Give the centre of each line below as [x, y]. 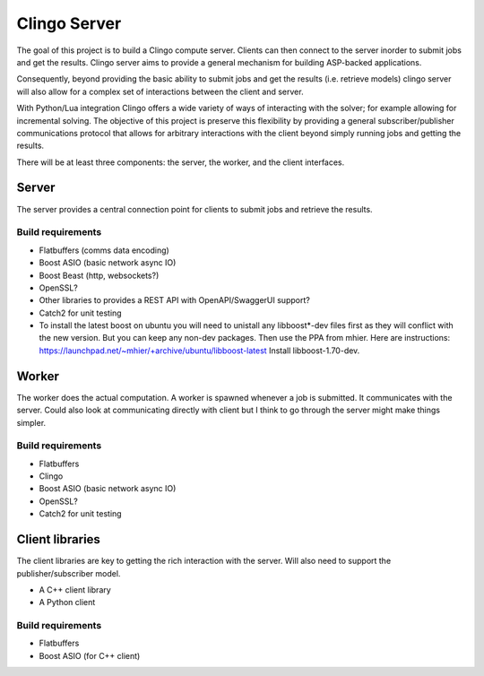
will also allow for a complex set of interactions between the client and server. [160, 91]
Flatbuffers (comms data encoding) [104, 250]
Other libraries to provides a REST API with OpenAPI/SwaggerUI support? [175, 300]
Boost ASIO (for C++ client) [90, 655]
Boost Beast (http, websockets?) [99, 275]
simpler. [31, 422]
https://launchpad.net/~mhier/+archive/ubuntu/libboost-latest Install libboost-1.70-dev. [199, 351]
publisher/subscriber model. [69, 573]
